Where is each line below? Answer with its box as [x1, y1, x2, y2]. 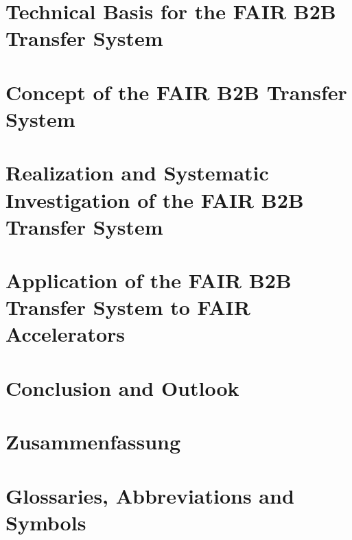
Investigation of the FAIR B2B [5, 185, 304, 213]
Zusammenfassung [5, 427, 181, 456]
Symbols [5, 508, 86, 536]
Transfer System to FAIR [5, 293, 250, 321]
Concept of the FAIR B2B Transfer [5, 78, 347, 106]
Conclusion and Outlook [5, 373, 239, 401]
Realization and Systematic [5, 159, 269, 187]
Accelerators [5, 320, 126, 348]
